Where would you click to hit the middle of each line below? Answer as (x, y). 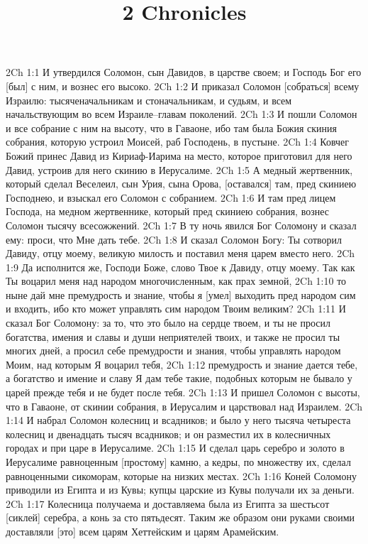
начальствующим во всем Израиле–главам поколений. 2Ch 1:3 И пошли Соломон (182, 114)
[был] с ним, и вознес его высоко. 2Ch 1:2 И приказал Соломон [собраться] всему (183, 86)
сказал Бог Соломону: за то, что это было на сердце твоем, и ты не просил (168, 323)
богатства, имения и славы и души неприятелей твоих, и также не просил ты (173, 336)
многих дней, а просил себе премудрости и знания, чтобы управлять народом (173, 350)
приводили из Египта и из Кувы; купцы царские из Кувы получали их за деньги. (180, 490)
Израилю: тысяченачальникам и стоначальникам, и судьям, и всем (149, 100)
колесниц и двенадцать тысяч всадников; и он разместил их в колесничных (168, 434)
